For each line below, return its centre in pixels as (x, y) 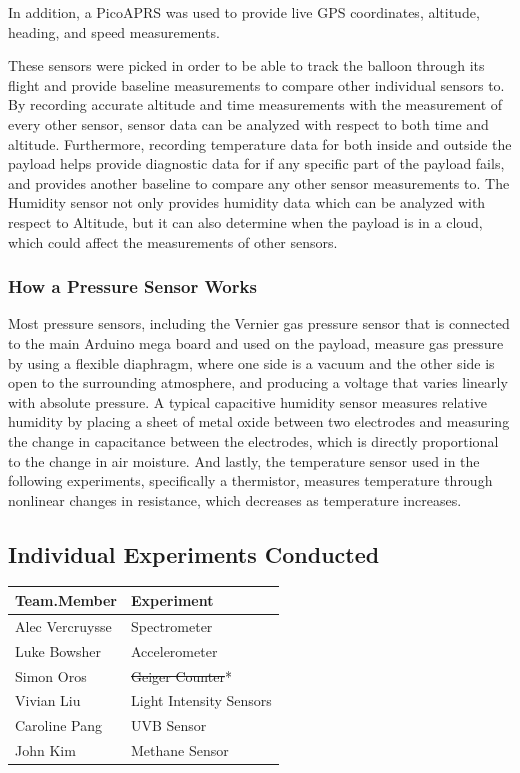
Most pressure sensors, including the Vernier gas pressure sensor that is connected (259, 323)
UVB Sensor (168, 725)
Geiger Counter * (181, 675)
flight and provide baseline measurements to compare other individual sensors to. (256, 84)
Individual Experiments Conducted (194, 553)
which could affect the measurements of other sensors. (173, 241)
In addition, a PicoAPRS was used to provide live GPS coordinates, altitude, (244, 12)
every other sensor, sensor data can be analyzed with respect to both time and (248, 123)
